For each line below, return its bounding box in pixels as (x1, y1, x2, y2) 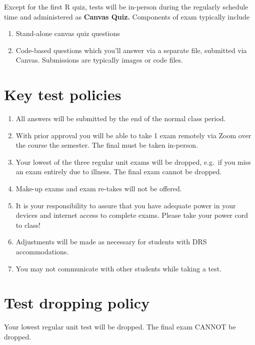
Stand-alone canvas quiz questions (15, 28, 120, 39)
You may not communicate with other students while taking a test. (15, 263, 222, 273)
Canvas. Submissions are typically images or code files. (15, 55, 183, 65)
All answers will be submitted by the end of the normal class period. (15, 113, 226, 124)
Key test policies (4, 84, 121, 105)
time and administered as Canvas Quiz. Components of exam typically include (4, 11, 250, 22)
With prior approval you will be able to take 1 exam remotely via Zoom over (15, 130, 251, 140)
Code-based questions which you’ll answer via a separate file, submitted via (15, 45, 247, 55)
